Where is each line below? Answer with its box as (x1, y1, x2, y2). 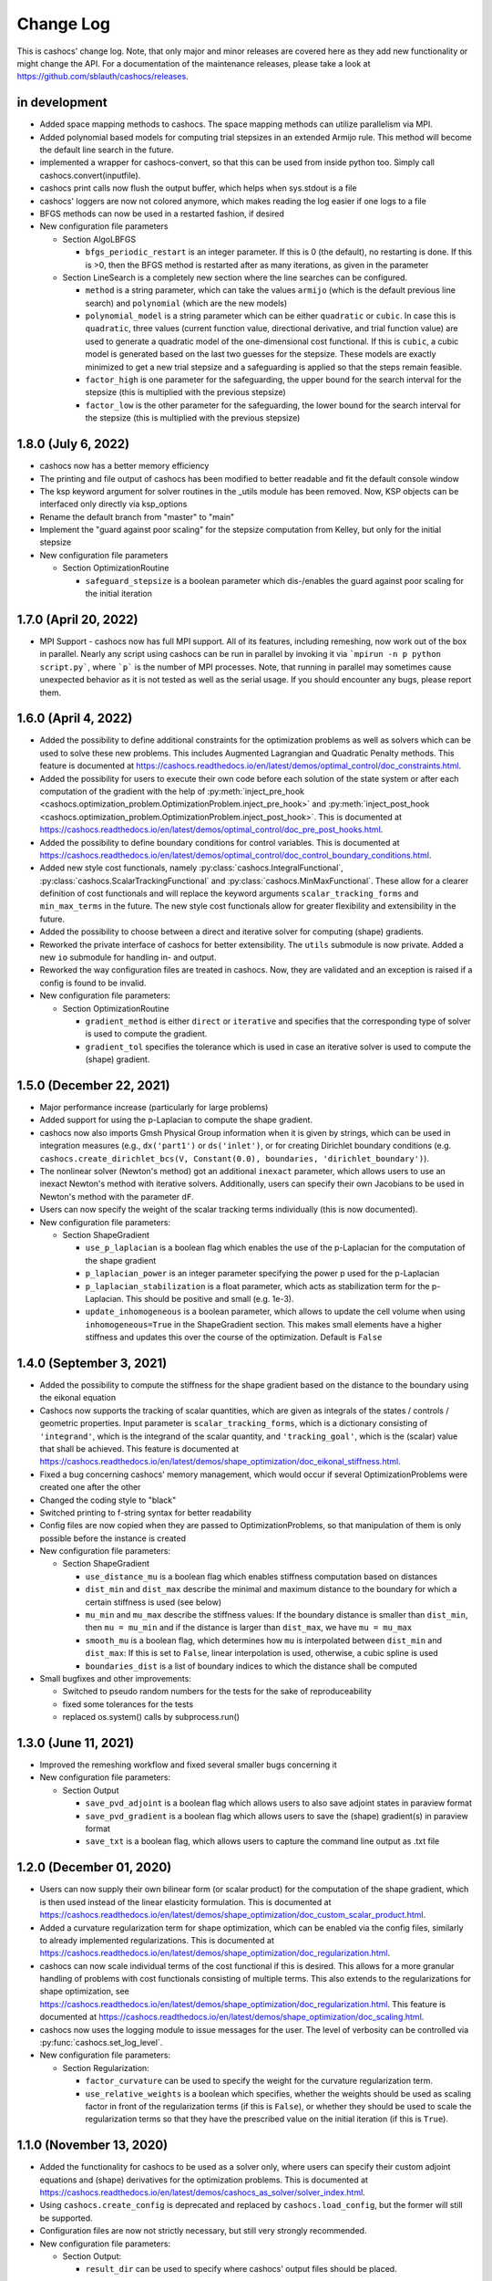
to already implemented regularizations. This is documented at (39, 1934, 275, 1945)
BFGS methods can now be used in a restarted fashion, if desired (39, 208, 284, 219)
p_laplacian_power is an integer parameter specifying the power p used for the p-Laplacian (85, 1268, 440, 1279)
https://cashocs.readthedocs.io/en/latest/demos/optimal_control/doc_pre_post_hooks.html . (39, 824, 384, 835)
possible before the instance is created (39, 1533, 187, 1544)
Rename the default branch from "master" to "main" (39, 511, 235, 522)
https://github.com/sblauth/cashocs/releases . (16, 71, 189, 82)
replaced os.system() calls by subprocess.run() (62, 1712, 241, 1723)
